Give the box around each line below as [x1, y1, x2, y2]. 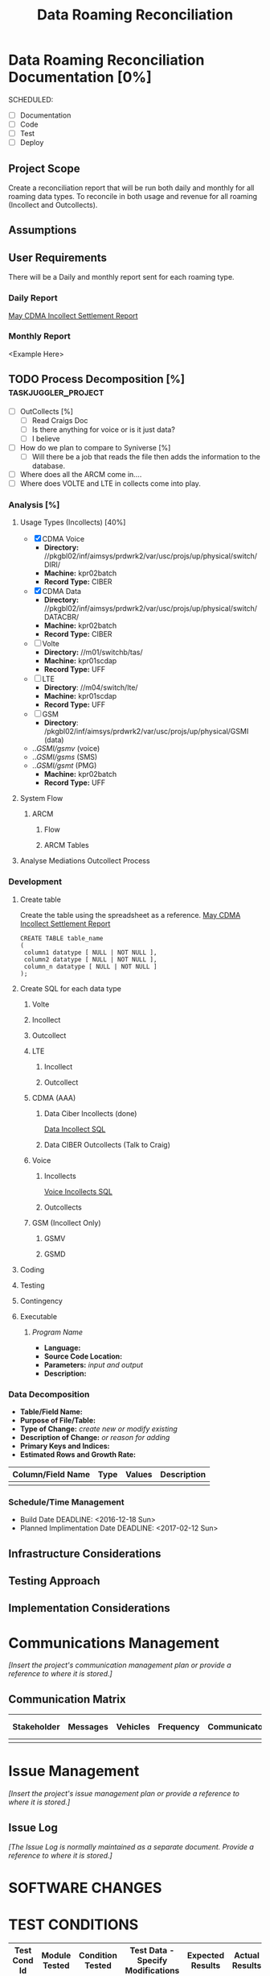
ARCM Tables [43, 841, 90, 850]
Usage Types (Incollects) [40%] [19, 517, 126, 527]
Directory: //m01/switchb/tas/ [43, 647, 143, 658]
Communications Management [8, 1634, 219, 1652]
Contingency [19, 1296, 63, 1306]
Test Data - [129, 1945, 175, 1956]
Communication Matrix [8, 1692, 126, 1706]
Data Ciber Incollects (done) [43, 1108, 137, 1118]
